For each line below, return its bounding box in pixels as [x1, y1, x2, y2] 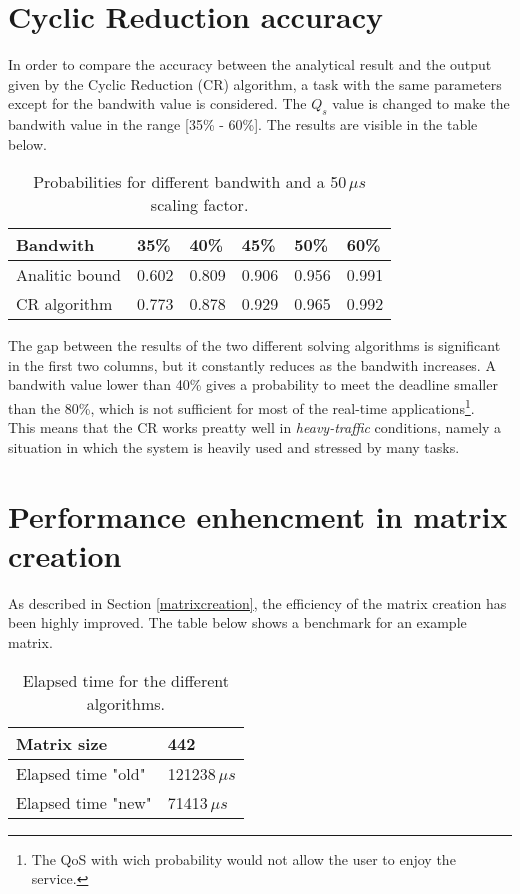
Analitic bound [16, 263, 121, 287]
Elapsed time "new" [16, 790, 152, 814]
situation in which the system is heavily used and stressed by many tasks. [8, 436, 460, 457]
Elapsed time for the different [22, 668, 229, 692]
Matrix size [16, 731, 108, 755]
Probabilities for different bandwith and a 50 [33, 170, 347, 194]
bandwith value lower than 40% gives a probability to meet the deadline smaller [8, 374, 498, 395]
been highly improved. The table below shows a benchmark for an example [8, 612, 467, 633]
